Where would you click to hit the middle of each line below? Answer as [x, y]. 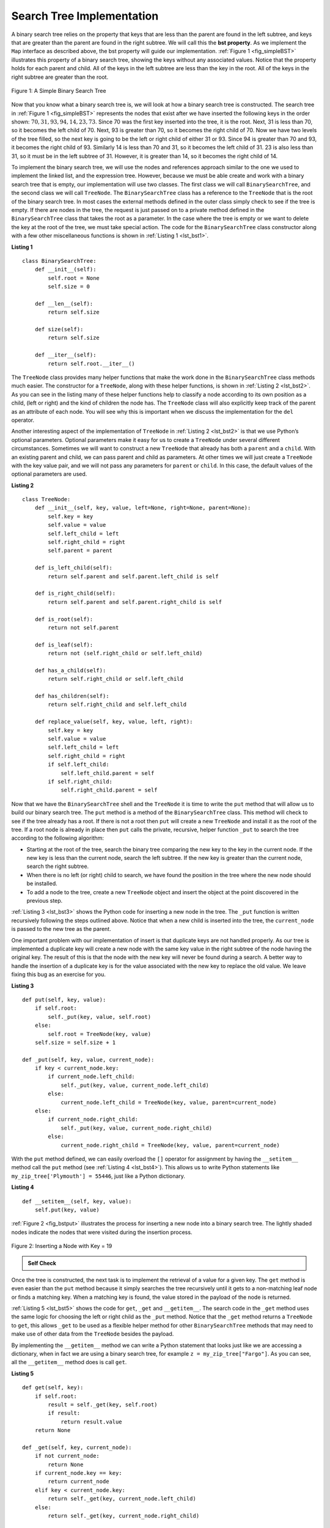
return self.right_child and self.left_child [117, 705]
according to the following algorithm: [57, 838]
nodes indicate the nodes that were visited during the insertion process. [102, 1232]
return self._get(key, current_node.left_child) [122, 1499]
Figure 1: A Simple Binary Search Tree [59, 90]
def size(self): [59, 329]
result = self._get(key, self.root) [103, 1405]
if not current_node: [67, 1456]
